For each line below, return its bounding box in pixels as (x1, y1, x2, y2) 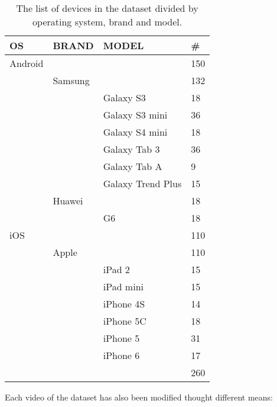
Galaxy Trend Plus (103, 177, 182, 190)
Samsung (53, 73, 90, 87)
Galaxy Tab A (103, 159, 162, 173)
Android (9, 56, 44, 70)
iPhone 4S (103, 297, 145, 310)
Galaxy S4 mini (103, 125, 168, 139)
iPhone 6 (103, 348, 140, 362)
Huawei (53, 194, 83, 207)
